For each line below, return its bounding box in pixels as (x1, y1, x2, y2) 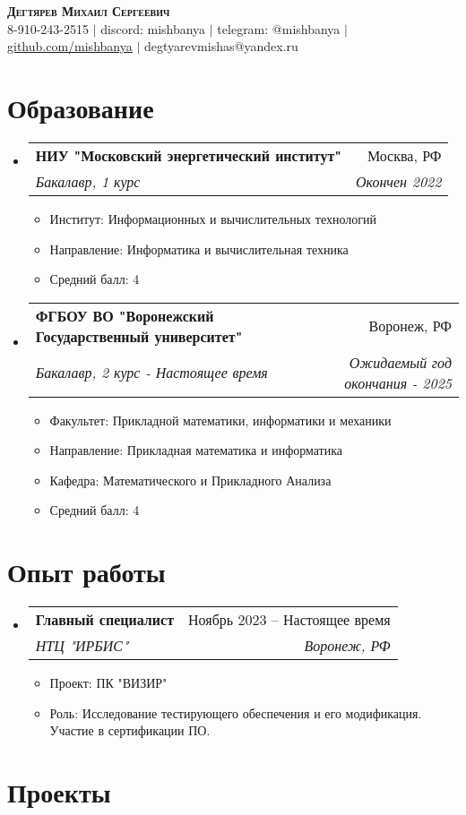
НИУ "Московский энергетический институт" (35, 144, 341, 166)
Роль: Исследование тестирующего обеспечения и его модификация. (49, 703, 422, 722)
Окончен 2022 (355, 170, 442, 192)
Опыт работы (7, 553, 166, 590)
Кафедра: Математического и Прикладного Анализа (49, 470, 332, 489)
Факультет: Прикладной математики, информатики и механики (49, 410, 392, 429)
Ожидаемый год (349, 351, 452, 373)
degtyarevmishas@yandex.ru (143, 37, 298, 56)
